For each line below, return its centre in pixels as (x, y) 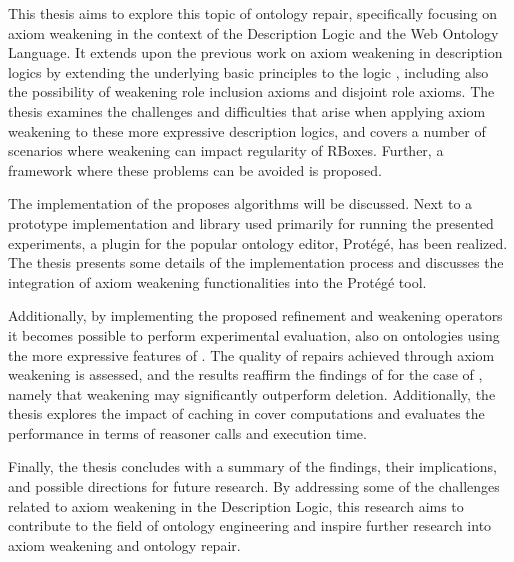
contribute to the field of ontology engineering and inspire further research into (250, 525)
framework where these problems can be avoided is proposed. (195, 169)
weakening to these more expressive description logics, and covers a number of (247, 130)
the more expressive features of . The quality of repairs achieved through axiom (251, 354)
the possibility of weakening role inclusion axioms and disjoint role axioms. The (251, 91)
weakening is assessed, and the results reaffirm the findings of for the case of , (245, 374)
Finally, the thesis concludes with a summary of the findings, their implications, (252, 466)
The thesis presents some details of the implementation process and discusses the (256, 262)
